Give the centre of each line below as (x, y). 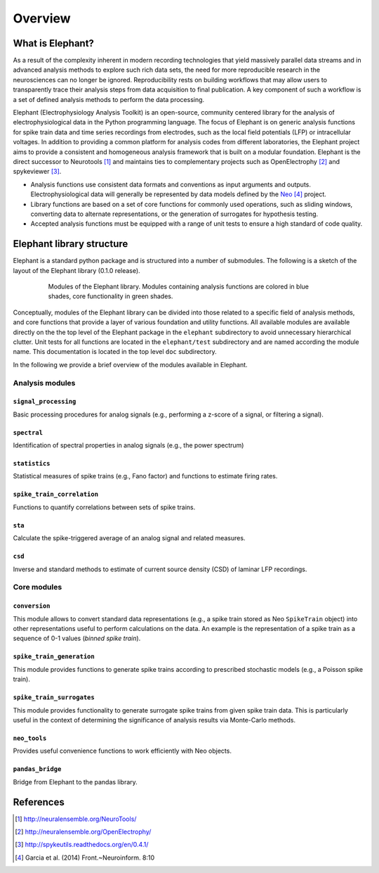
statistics (32, 464)
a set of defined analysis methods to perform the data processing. (109, 99)
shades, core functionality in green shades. (111, 296)
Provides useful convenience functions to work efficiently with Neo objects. (122, 751)
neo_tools (30, 738)
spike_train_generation (54, 657)
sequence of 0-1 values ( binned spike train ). (77, 638)
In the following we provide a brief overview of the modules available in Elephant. (131, 364)
